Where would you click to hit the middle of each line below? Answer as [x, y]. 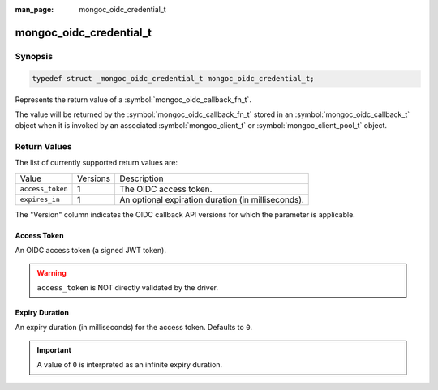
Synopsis [34, 56]
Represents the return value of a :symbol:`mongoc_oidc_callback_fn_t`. [133, 99]
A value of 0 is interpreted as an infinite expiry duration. [130, 365]
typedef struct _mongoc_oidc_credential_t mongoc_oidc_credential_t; [173, 78]
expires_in [40, 200]
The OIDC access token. [165, 189]
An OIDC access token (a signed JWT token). [90, 251]
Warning [52, 272]
